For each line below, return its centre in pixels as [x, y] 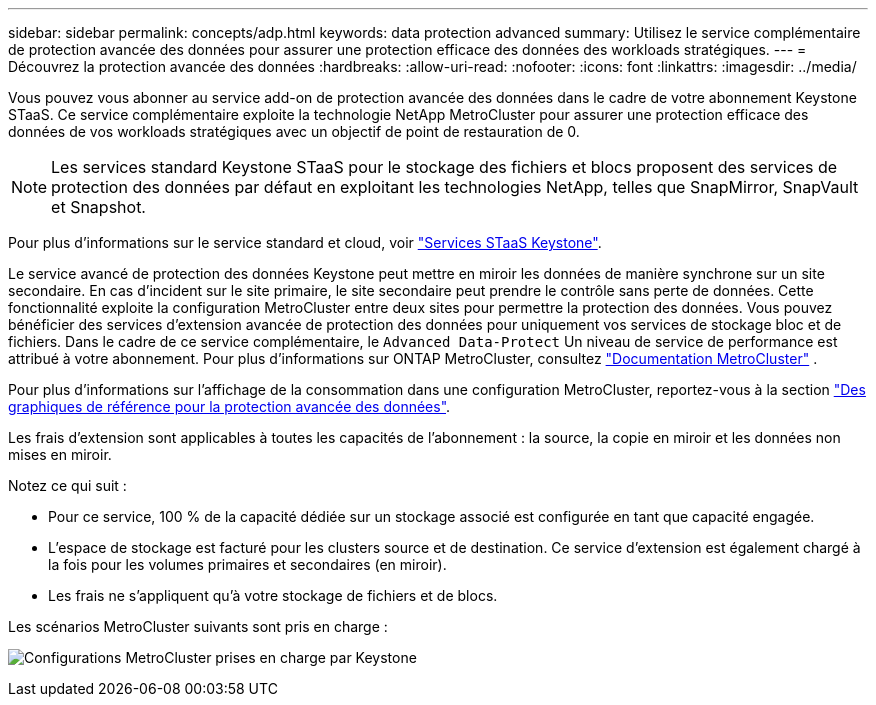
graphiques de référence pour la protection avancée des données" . [229, 406]
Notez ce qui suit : [67, 485]
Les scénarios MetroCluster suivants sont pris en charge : [198, 626]
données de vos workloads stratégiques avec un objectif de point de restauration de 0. [294, 131]
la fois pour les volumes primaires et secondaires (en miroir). [247, 564]
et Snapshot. [98, 207]
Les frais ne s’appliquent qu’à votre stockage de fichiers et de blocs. [273, 595]
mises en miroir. [60, 454]
